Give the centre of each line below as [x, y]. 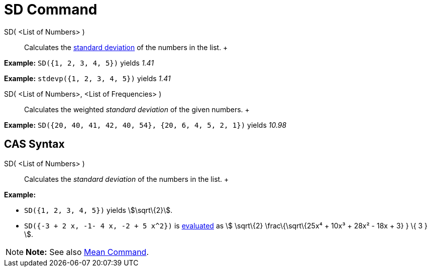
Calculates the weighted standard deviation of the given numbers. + [137, 109]
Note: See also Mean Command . [87, 252]
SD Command [51, 10]
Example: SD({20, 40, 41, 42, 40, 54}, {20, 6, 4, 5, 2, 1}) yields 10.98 [145, 125]
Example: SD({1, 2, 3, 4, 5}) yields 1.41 [79, 63]
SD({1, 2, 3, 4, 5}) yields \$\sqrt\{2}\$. [98, 210]
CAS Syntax [34, 144]
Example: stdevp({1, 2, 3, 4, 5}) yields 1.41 [87, 78]
